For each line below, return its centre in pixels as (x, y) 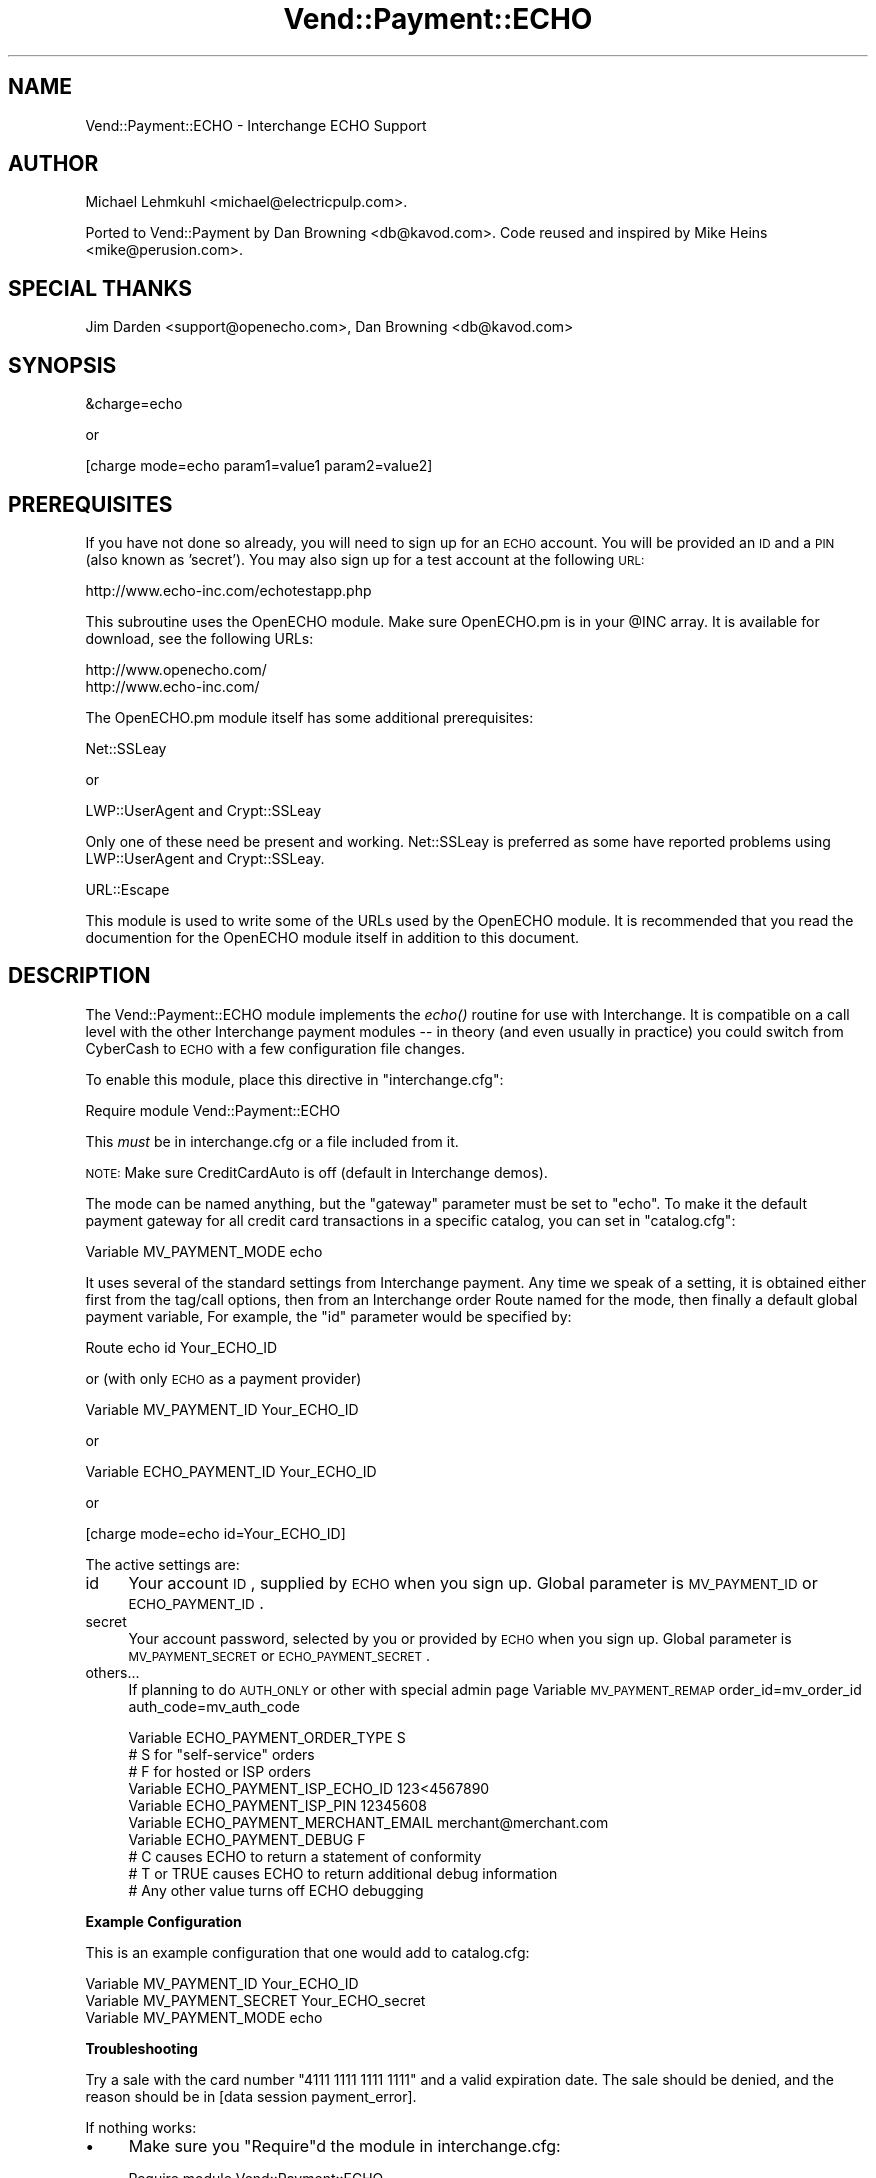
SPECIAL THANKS (100, 288)
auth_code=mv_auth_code (214, 1706)
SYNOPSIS (62, 365)
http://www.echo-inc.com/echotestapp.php (228, 590)
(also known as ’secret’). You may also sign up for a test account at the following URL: (365, 559)
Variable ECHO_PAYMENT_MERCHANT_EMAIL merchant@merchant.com (368, 1822)
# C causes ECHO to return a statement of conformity (305, 1856)
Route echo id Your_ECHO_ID (181, 1347)
